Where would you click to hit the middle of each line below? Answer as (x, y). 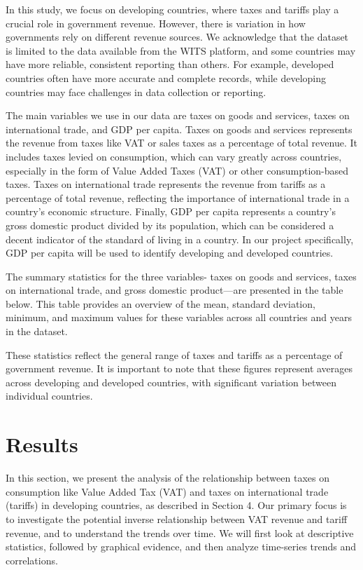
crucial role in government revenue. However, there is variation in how (156, 23)
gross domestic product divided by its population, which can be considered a (170, 225)
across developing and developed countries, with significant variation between (171, 382)
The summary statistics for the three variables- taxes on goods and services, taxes (181, 276)
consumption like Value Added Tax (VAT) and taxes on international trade (167, 491)
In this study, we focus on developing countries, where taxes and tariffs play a (172, 9)
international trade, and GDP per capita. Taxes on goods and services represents (179, 129)
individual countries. (49, 396)
